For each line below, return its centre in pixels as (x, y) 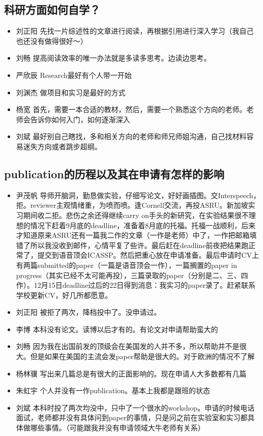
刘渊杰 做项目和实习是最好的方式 (71, 92)
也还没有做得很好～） (52, 40)
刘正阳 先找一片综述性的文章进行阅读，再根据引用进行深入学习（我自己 (135, 31)
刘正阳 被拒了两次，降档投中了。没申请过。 (89, 312)
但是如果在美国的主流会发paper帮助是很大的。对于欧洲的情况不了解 (142, 356)
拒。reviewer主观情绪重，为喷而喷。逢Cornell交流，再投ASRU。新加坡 (132, 205)
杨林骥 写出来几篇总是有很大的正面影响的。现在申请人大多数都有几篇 (131, 373)
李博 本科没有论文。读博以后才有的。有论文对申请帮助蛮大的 (117, 329)
